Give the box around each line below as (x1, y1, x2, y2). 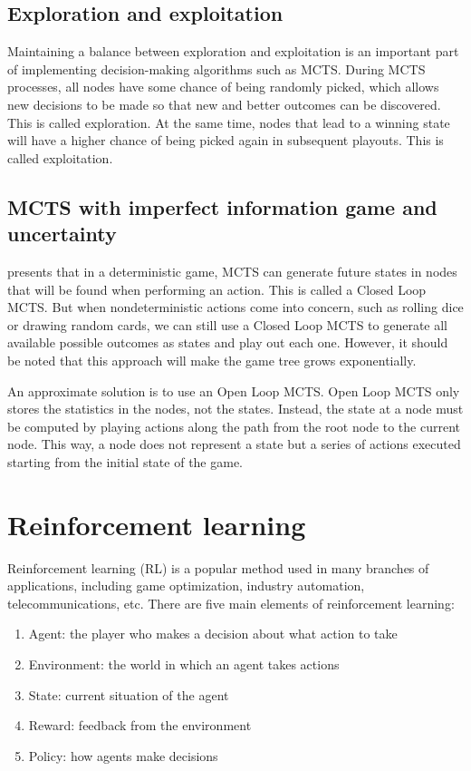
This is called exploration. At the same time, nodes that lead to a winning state (7, 112, 450, 132)
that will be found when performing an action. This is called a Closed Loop (7, 279, 427, 298)
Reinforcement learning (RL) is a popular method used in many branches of (7, 558, 429, 577)
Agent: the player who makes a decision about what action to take (28, 624, 398, 643)
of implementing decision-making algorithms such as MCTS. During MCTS (7, 59, 426, 78)
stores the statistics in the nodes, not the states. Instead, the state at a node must (7, 399, 464, 418)
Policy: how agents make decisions (28, 746, 218, 765)
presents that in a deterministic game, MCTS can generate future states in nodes (7, 261, 457, 280)
